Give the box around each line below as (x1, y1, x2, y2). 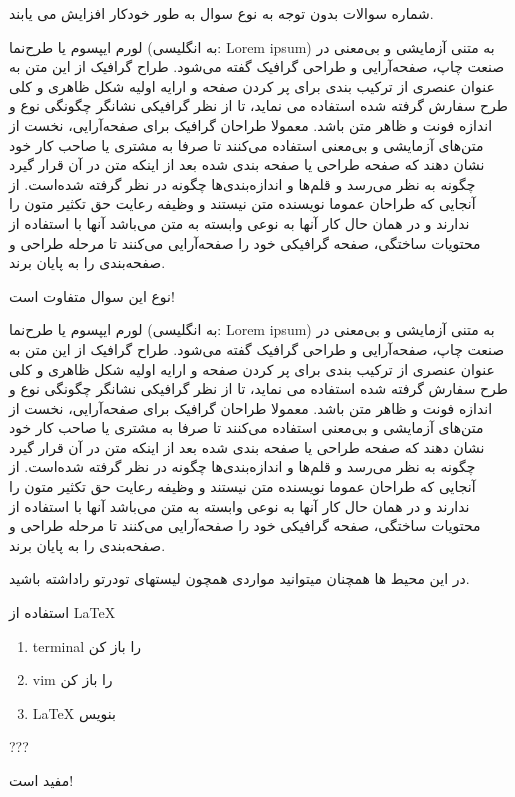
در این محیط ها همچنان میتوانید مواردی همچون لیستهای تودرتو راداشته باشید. (9, 568, 470, 589)
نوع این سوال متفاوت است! (9, 285, 175, 306)
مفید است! (9, 770, 74, 790)
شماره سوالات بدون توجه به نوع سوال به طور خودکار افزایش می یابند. (9, 3, 434, 23)
